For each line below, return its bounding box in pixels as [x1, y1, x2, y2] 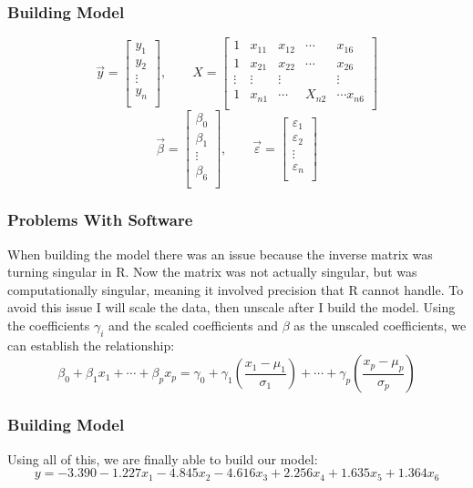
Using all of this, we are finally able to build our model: [7, 449, 318, 468]
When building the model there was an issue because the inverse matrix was [7, 244, 433, 263]
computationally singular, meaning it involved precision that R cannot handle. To [7, 280, 464, 299]
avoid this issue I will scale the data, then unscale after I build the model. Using [7, 298, 456, 317]
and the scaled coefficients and [108, 315, 279, 334]
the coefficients [7, 315, 90, 334]
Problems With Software [7, 208, 193, 231]
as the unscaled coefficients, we [293, 315, 467, 334]
